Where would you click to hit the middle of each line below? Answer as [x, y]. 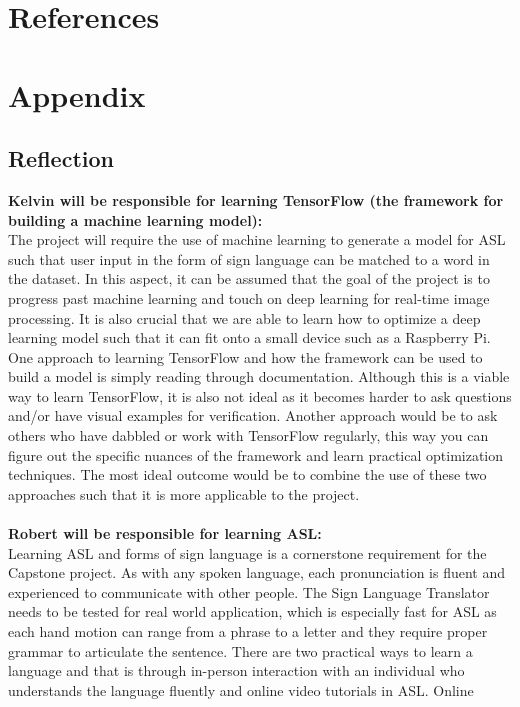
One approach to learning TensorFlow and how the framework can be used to [245, 356]
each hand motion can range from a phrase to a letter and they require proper [248, 631]
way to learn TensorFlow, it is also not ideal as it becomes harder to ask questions [260, 395]
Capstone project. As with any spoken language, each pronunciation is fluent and [257, 572]
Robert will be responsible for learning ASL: [165, 533]
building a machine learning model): [135, 219]
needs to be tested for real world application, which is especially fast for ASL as [252, 611]
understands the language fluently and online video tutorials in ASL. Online [241, 689]
